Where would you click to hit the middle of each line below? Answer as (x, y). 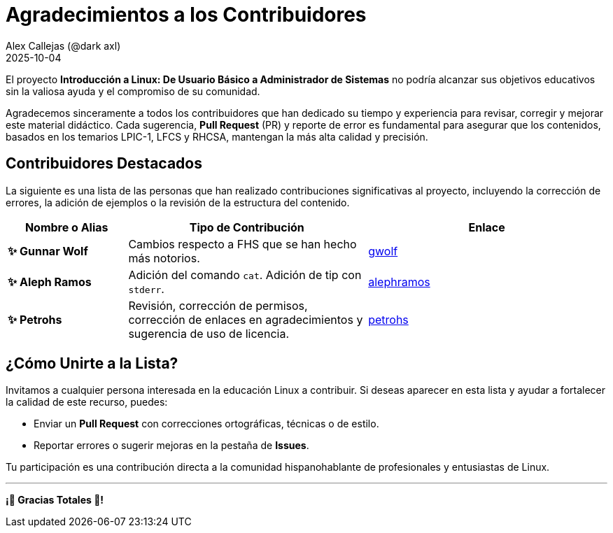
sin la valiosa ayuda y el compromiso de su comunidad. (133, 91)
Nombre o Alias (66, 227)
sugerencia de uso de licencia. (209, 333)
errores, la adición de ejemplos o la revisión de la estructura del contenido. (178, 202)
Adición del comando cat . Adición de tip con (245, 275)
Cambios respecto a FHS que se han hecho (242, 244)
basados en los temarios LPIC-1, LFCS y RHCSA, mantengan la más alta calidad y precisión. (217, 136)
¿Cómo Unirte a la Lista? (92, 364)
